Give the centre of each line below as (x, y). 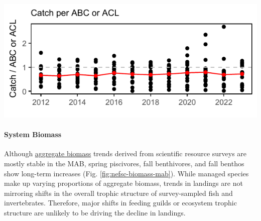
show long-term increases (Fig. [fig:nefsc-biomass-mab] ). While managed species (126, 173)
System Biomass (33, 134)
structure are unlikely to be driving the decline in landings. (95, 212)
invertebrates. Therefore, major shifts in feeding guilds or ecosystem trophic (120, 203)
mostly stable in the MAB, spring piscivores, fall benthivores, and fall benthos (124, 163)
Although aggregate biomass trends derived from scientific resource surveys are (125, 153)
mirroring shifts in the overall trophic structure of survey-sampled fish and (118, 193)
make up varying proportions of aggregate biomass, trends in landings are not (123, 183)
